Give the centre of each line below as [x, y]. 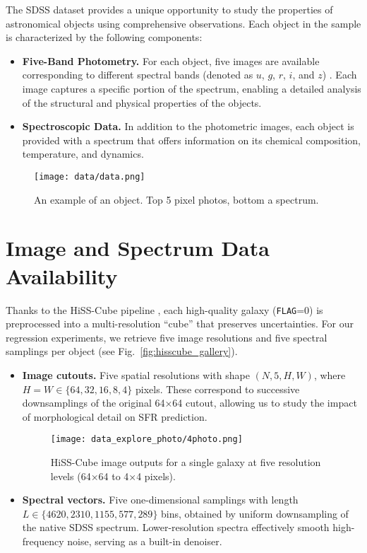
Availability [62, 275]
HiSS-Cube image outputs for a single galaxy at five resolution [186, 461]
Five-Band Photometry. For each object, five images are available [171, 60]
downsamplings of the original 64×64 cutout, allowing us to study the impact [189, 403]
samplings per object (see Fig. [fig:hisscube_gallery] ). [122, 351]
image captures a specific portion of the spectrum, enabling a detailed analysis [192, 88]
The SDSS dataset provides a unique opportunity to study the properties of [169, 9]
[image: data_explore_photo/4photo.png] [146, 440]
